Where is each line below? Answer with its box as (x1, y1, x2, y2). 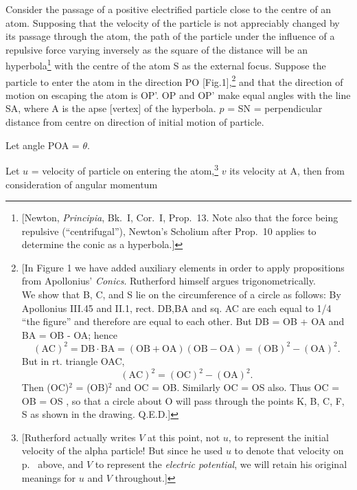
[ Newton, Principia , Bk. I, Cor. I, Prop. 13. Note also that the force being (21, 210, 338, 225)
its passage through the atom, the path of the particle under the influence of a (5, 29, 335, 43)
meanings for (21, 470, 76, 485)
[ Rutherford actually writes (21, 430, 136, 444)
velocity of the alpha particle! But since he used (21, 443, 223, 458)
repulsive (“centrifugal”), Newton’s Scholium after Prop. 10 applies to (21, 223, 316, 238)
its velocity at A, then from (229, 163, 345, 177)
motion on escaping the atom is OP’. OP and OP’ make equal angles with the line (5, 87, 351, 102)
